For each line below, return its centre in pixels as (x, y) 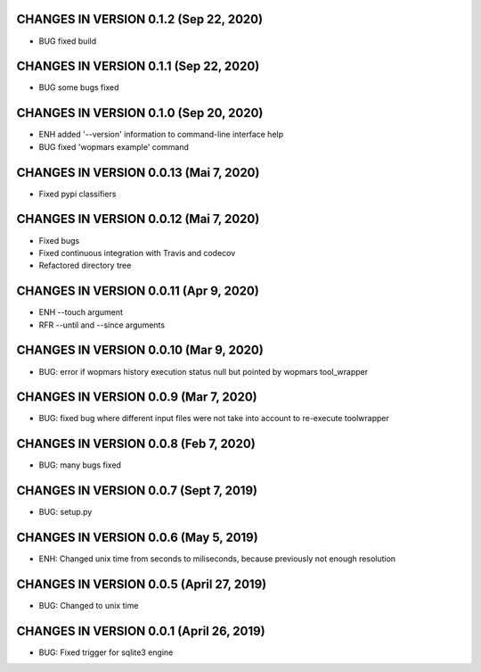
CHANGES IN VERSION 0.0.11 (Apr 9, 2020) (138, 291)
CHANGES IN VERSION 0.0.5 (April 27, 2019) (142, 584)
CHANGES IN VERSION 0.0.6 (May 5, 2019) (137, 538)
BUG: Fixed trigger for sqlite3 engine (106, 652)
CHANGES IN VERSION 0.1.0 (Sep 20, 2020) (140, 113)
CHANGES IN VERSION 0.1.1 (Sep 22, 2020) (138, 66)
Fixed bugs (59, 240)
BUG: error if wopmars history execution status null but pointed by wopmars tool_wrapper (204, 371)
